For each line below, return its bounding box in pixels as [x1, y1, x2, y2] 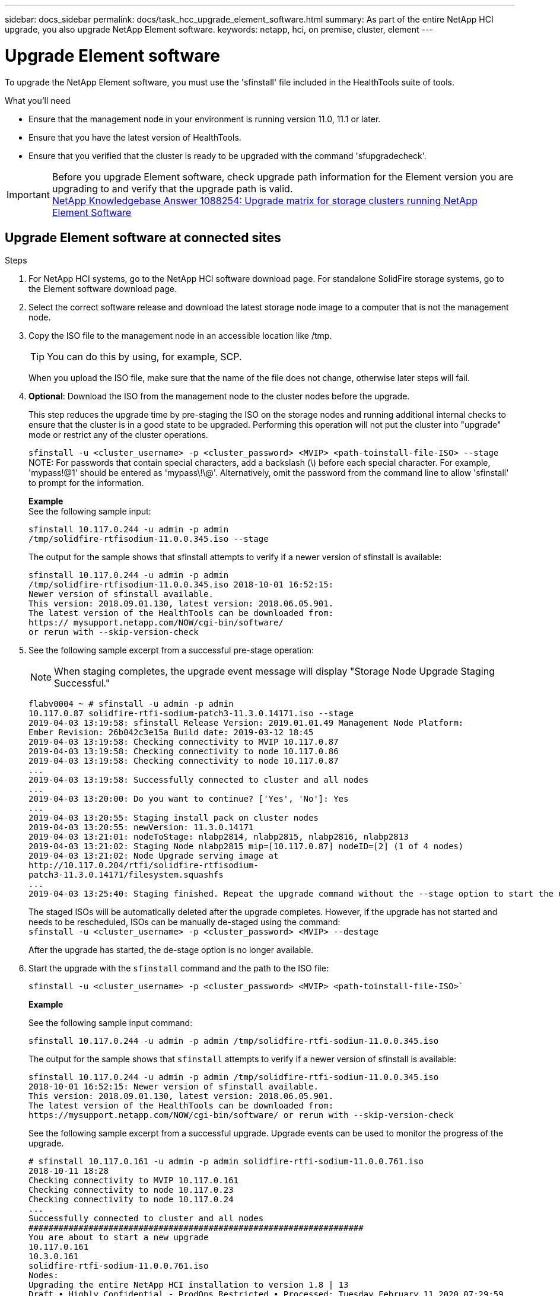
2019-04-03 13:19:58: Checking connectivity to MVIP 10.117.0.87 [28, 737, 339, 747]
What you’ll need [5, 95, 71, 106]
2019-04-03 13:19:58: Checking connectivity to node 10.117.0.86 [28, 747, 339, 757]
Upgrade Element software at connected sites [5, 230, 281, 245]
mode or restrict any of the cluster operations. [28, 430, 208, 440]
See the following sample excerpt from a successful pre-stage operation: [28, 645, 314, 656]
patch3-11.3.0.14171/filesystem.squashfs [28, 870, 224, 880]
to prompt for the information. [28, 478, 144, 488]
